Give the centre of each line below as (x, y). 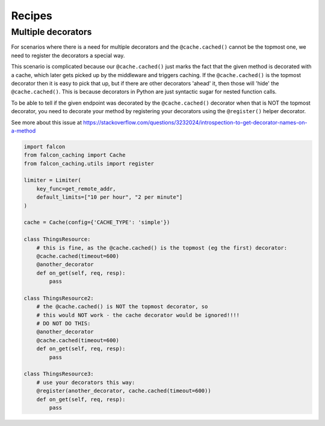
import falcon (45, 147)
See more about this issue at (47, 122)
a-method (23, 131)
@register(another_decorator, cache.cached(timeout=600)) (124, 391)
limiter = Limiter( (52, 180)
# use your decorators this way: (86, 382)
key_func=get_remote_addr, (76, 189)
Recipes (32, 16)
